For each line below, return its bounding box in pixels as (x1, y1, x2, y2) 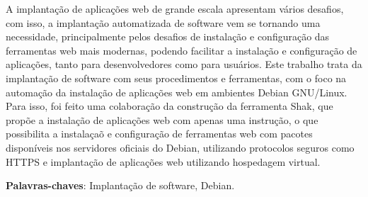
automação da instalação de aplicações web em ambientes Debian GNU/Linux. (6, 84, 347, 99)
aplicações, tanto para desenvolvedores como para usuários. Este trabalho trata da (6, 57, 362, 72)
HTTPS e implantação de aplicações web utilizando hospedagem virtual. (6, 154, 321, 169)
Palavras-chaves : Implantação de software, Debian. (6, 178, 235, 193)
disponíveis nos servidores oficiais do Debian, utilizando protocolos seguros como (6, 140, 355, 154)
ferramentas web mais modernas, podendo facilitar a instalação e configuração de (6, 43, 357, 57)
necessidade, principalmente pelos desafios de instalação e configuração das (6, 29, 330, 44)
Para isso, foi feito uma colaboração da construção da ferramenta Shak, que (6, 98, 333, 113)
